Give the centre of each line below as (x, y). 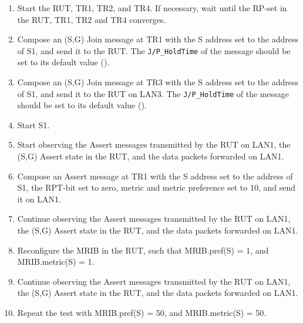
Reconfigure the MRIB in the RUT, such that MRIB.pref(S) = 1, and (143, 250)
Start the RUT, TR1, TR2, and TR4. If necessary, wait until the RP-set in (152, 8)
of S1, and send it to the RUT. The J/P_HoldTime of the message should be (154, 50)
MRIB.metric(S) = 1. (56, 262)
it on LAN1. (39, 199)
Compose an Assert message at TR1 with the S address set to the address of (155, 176)
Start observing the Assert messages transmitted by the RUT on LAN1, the (154, 144)
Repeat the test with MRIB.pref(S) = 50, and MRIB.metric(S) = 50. (142, 312)
